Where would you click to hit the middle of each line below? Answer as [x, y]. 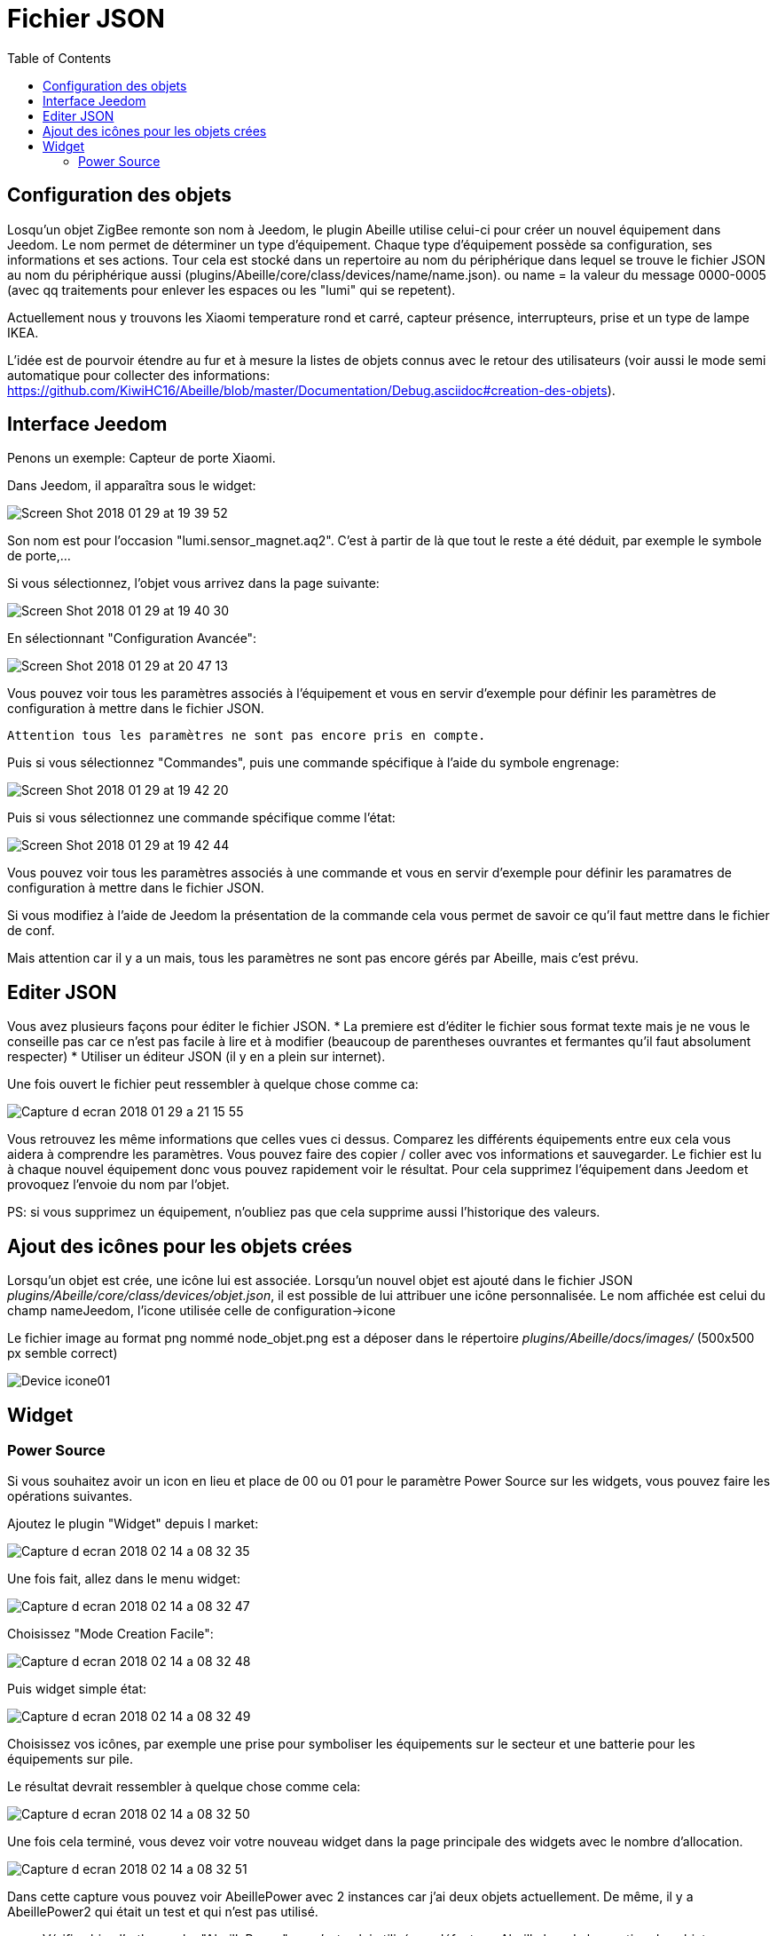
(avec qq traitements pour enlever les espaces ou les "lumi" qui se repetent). [232, 290]
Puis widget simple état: [77, 1689]
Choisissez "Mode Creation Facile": [110, 1634]
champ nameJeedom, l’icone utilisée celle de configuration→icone [202, 1311]
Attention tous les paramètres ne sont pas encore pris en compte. [247, 736]
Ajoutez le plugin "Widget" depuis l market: [133, 1524]
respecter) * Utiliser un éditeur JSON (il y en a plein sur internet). [196, 1057]
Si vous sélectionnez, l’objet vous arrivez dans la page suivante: [193, 583]
